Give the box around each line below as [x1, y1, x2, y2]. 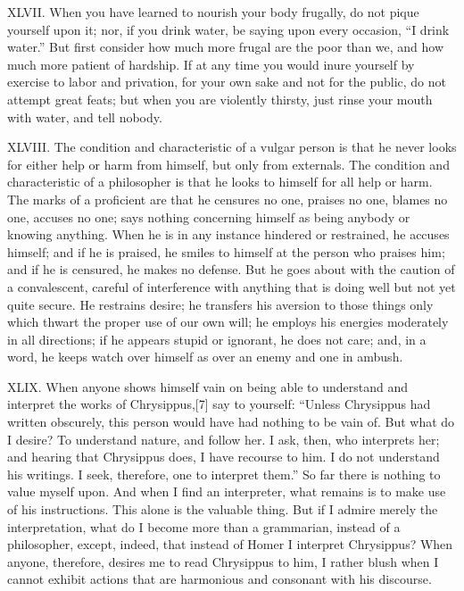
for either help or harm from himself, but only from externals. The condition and [7, 154, 450, 173]
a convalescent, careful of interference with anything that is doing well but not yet [7, 277, 456, 295]
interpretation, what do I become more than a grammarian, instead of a [7, 517, 401, 536]
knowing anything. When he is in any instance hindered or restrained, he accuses [7, 225, 450, 244]
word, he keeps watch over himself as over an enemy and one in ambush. [7, 347, 403, 366]
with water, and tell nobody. [7, 107, 162, 126]
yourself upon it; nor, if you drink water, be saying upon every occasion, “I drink [7, 20, 450, 38]
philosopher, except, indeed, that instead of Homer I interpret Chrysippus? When [7, 535, 453, 554]
